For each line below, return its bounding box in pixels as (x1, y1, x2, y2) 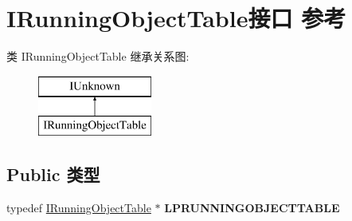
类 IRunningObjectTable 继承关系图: (6, 48, 190, 65)
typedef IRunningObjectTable (6, 199, 151, 216)
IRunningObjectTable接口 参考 (6, 2, 346, 34)
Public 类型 (6, 162, 100, 187)
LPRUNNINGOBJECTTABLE (164, 199, 340, 216)
